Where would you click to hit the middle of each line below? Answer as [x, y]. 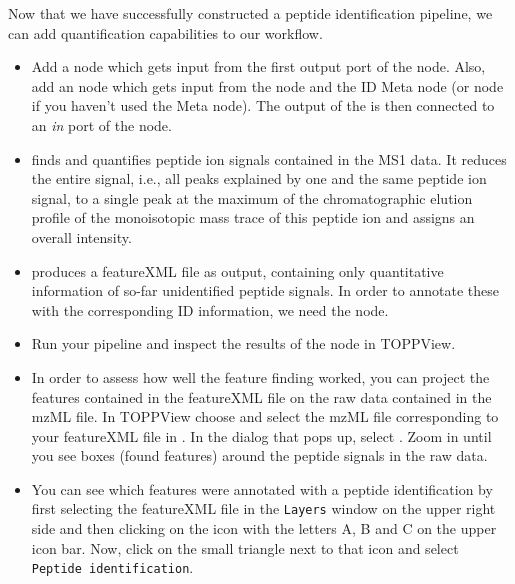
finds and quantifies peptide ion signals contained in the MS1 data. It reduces [269, 158]
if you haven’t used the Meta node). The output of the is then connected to [263, 105]
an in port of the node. [101, 124]
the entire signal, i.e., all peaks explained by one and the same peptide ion [259, 178]
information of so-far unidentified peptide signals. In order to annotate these [265, 290]
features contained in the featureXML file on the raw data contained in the [261, 396]
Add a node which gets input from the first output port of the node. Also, [258, 66]
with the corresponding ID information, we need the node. [210, 309]
